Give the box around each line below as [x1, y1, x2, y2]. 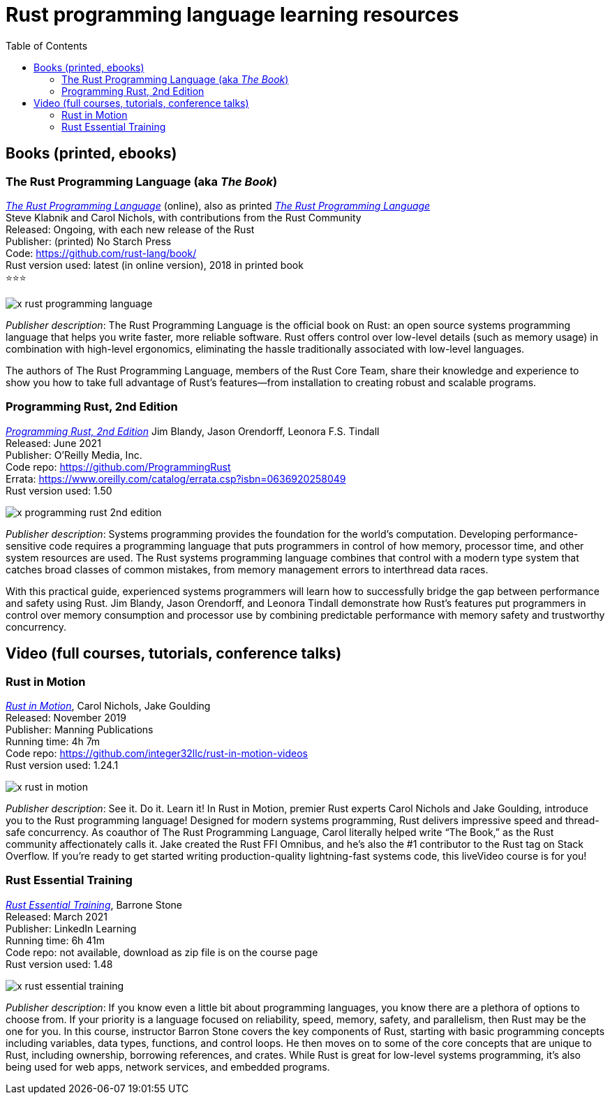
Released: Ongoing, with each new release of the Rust [6, 223, 255, 235]
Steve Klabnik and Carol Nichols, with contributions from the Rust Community [6, 211, 362, 223]
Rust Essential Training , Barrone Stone [6, 898, 183, 911]
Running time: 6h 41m [6, 934, 105, 946]
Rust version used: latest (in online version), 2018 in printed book [6, 258, 304, 271]
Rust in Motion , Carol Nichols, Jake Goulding [6, 699, 211, 712]
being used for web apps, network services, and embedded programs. [6, 1060, 330, 1073]
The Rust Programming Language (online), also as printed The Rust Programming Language [6, 199, 431, 212]
